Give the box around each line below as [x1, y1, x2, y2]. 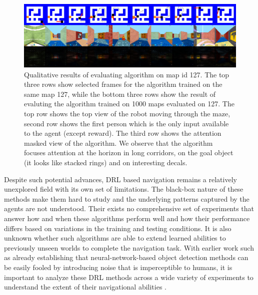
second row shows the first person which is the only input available [24, 118, 229, 128]
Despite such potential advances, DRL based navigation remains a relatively [4, 174, 237, 184]
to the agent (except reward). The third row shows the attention [24, 128, 221, 138]
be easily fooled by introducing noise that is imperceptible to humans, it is [4, 262, 232, 272]
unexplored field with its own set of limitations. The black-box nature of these [4, 184, 243, 194]
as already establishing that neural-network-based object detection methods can [4, 252, 248, 263]
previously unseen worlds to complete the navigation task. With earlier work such [4, 242, 254, 253]
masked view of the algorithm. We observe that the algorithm [24, 137, 213, 148]
